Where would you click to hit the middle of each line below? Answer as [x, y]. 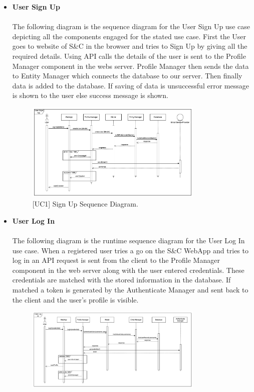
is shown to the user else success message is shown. [90, 95]
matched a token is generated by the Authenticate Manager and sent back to [130, 289]
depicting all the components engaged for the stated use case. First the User [129, 36]
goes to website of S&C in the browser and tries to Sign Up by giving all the [130, 46]
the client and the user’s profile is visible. [75, 299]
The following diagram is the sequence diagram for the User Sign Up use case [131, 26]
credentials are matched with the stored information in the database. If [121, 280]
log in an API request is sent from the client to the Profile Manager [116, 260]
